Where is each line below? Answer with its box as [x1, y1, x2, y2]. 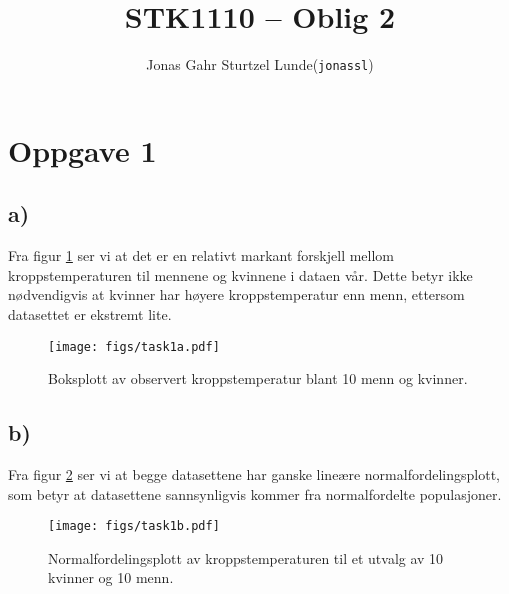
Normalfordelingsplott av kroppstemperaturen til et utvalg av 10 [48, 547, 444, 568]
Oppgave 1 [8, 129, 157, 170]
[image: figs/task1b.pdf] [48, 519, 220, 534]
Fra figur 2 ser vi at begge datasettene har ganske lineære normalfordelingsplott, [8, 464, 500, 484]
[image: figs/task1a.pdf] [48, 339, 220, 354]
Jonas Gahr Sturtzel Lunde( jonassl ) [146, 54, 374, 75]
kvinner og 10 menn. [48, 567, 174, 588]
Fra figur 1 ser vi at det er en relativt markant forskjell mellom [8, 245, 395, 266]
